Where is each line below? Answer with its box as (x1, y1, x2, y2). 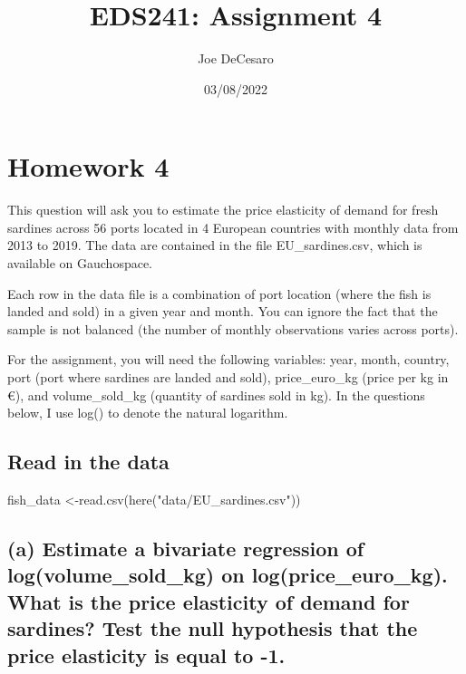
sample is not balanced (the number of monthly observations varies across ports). (7, 319, 459, 338)
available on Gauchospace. (7, 254, 153, 273)
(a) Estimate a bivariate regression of (7, 534, 364, 562)
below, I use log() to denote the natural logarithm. (7, 403, 288, 422)
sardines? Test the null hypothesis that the (7, 614, 418, 642)
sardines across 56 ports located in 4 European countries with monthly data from (7, 217, 459, 236)
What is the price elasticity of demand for (7, 587, 410, 615)
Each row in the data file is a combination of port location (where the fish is (7, 284, 432, 303)
